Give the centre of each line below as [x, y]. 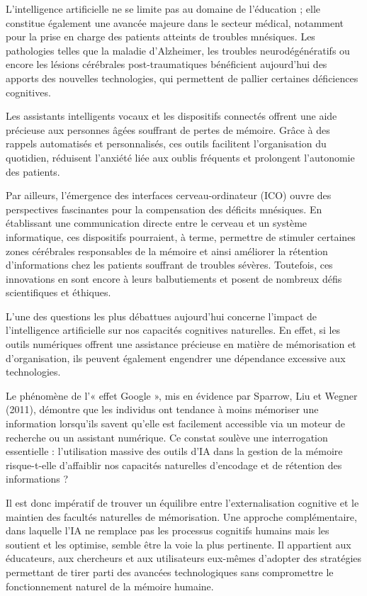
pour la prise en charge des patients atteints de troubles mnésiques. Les [160, 36]
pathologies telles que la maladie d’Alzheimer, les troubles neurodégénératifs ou [178, 50]
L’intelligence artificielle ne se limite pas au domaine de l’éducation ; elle [163, 9]
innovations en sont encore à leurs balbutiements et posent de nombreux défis [174, 278]
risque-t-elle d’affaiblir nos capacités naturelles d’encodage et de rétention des [174, 465]
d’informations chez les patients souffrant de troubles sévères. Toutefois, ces [169, 265]
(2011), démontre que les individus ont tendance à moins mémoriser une [162, 409]
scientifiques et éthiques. [58, 292]
